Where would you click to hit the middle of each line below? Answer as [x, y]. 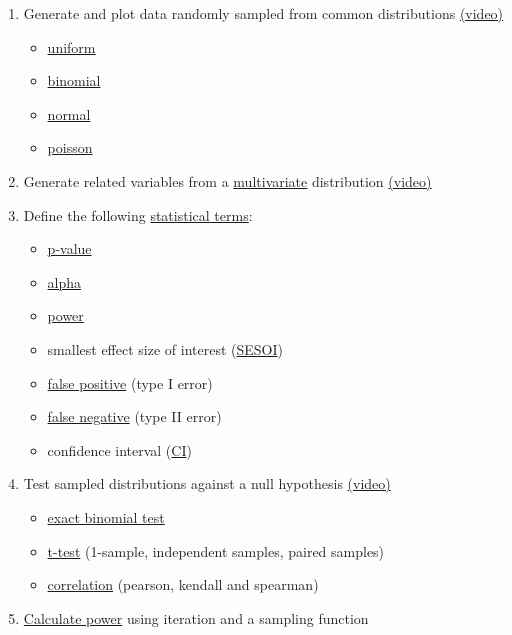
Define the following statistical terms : [138, 214]
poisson [70, 147]
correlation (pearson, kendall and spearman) [183, 584]
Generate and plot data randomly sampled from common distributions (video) [263, 13]
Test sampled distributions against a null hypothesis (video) [207, 483]
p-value [69, 248]
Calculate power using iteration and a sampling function [196, 617]
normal [69, 113]
